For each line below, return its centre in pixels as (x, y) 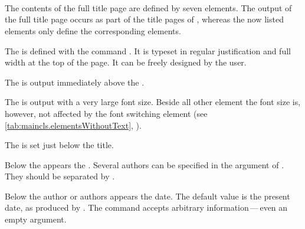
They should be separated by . (60, 176)
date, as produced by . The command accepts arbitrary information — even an (146, 207)
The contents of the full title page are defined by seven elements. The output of (148, 7)
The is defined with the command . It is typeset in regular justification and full (148, 50)
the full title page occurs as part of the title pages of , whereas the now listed (144, 19)
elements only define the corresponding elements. (93, 30)
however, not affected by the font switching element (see (106, 113)
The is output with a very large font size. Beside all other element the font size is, (153, 102)
